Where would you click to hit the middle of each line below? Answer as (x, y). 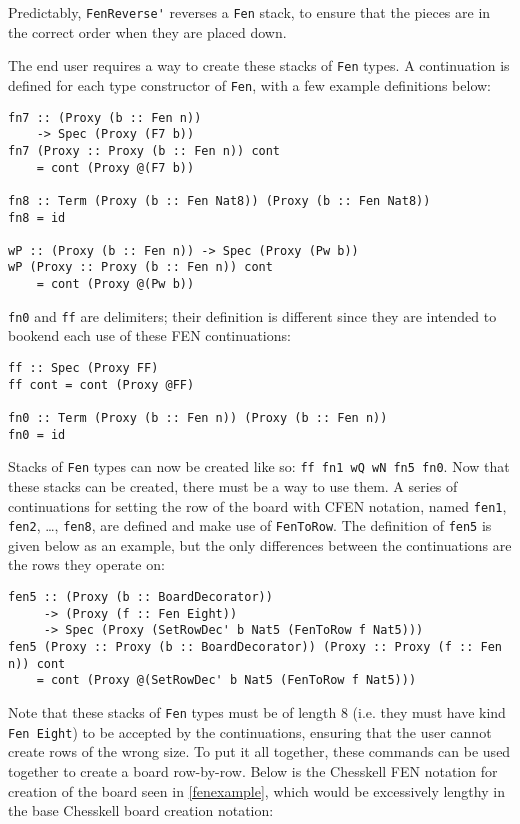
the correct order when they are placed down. (147, 31)
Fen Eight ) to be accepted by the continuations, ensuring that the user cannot (250, 731)
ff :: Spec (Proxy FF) (83, 368)
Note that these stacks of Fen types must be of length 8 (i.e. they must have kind (257, 712)
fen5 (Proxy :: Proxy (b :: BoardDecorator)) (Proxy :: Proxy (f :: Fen (255, 647)
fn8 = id (37, 217)
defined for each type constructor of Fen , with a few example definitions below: (249, 84)
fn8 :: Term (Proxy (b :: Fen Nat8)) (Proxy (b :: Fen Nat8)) (219, 200)
